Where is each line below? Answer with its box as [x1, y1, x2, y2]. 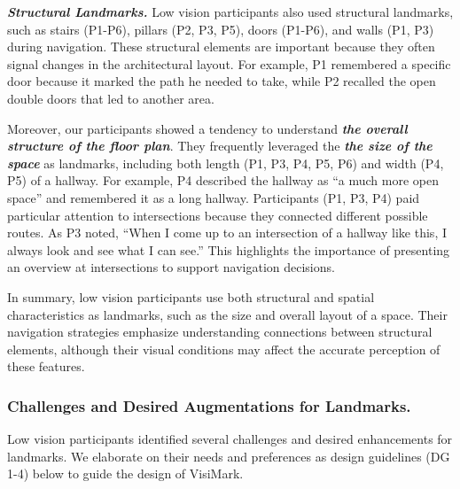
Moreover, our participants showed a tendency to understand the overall [7, 119, 408, 137]
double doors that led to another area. [7, 89, 214, 107]
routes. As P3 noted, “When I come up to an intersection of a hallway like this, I [7, 223, 447, 242]
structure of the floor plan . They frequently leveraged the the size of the [7, 136, 433, 155]
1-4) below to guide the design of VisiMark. [7, 464, 244, 483]
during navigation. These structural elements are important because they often [7, 37, 435, 56]
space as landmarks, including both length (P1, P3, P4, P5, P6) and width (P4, [7, 153, 444, 172]
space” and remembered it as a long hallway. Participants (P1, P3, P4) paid [7, 188, 420, 206]
